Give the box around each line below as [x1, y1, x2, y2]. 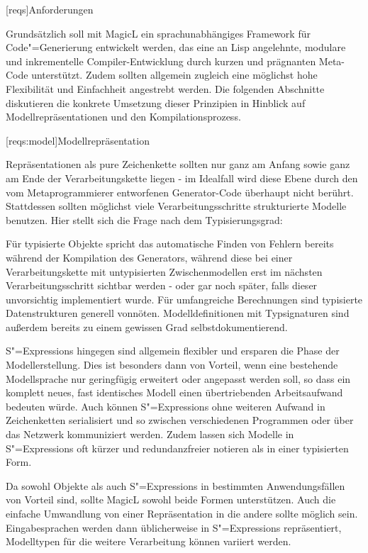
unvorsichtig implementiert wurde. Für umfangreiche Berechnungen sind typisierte [6, 291, 363, 306]
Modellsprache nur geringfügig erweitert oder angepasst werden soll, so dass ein [6, 371, 351, 386]
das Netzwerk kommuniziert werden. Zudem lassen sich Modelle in [6, 427, 294, 442]
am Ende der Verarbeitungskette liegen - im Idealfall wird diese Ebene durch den [6, 170, 358, 185]
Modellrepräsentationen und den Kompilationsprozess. [6, 109, 241, 124]
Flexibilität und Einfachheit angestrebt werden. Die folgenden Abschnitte [6, 81, 325, 96]
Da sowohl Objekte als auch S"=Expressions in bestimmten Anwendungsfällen [6, 478, 345, 493]
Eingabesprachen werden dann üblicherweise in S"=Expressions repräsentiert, [6, 520, 342, 535]
